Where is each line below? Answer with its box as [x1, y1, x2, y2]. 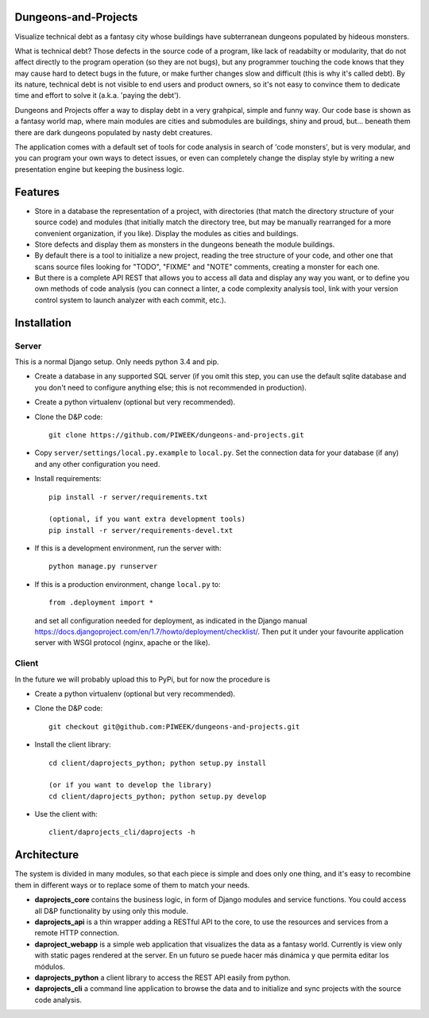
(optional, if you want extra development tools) [48, 515, 246, 524]
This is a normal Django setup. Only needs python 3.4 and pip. [14, 357, 219, 366]
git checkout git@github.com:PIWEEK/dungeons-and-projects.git [48, 722, 300, 731]
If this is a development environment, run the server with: [34, 543, 222, 553]
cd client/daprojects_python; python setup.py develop [48, 791, 267, 801]
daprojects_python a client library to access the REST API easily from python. [34, 973, 291, 982]
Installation [14, 316, 71, 329]
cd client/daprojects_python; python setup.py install [48, 758, 267, 767]
